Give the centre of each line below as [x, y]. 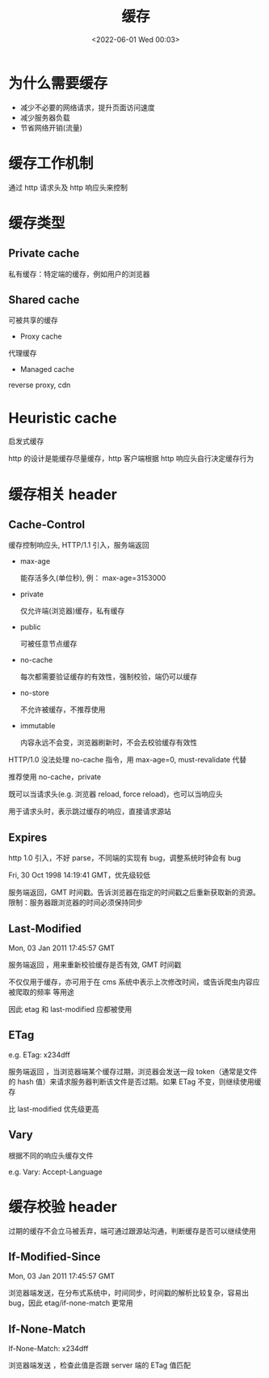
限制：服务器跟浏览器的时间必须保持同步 [76, 902]
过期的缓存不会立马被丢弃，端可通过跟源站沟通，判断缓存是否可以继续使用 [132, 1231]
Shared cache [44, 300]
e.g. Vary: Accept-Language [55, 1171]
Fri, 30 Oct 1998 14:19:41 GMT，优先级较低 [80, 875]
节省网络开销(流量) [51, 127]
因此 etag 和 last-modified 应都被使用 [70, 1009]
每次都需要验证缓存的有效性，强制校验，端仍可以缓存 [109, 676]
